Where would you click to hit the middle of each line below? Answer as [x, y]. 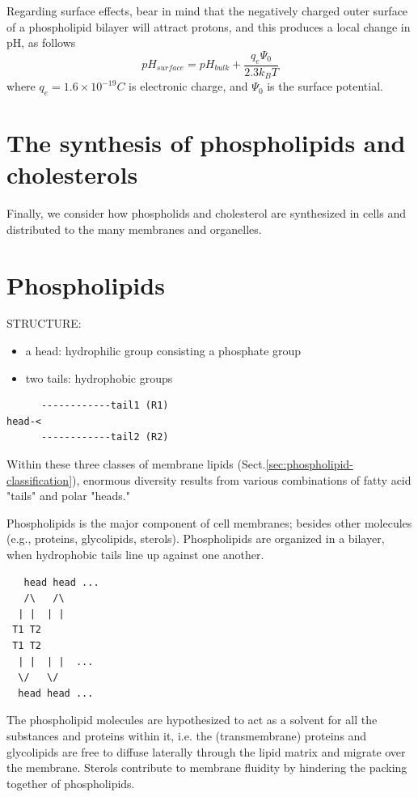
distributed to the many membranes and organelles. [134, 229]
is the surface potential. [325, 86]
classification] [40, 479]
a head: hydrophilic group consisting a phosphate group [163, 351]
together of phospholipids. [71, 783]
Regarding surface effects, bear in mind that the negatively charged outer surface [207, 11]
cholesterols [72, 174]
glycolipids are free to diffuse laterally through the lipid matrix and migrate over [206, 751]
